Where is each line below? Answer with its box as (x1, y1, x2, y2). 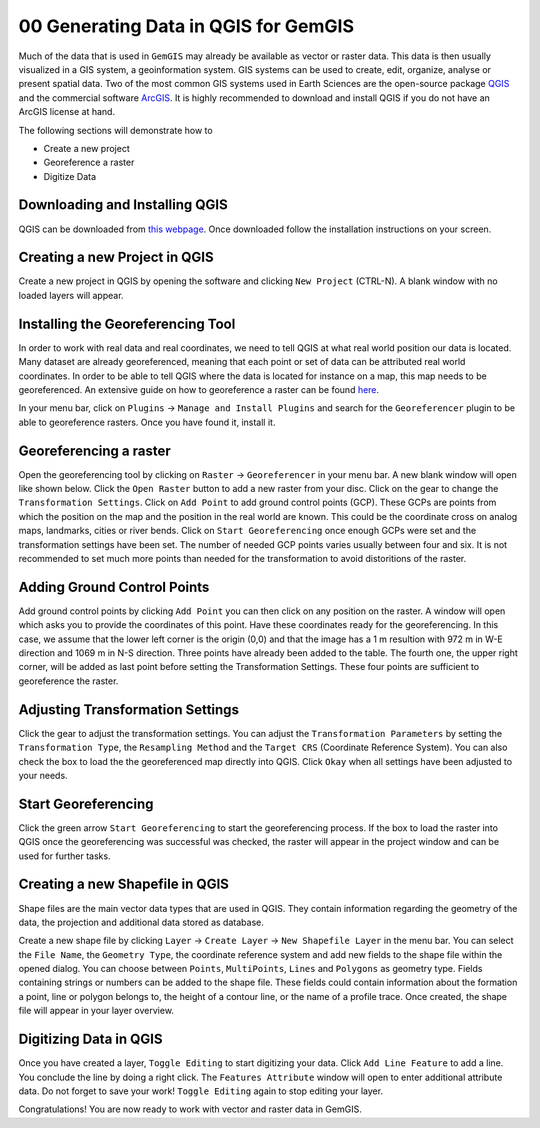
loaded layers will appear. (18, 289, 124, 301)
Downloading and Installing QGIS (18, 196, 229, 214)
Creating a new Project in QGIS (18, 249, 214, 266)
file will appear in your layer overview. (18, 1005, 175, 1017)
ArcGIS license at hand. (18, 106, 115, 118)
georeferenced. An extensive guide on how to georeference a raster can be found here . (18, 383, 380, 395)
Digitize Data (43, 170, 97, 182)
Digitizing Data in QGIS (18, 1031, 164, 1048)
